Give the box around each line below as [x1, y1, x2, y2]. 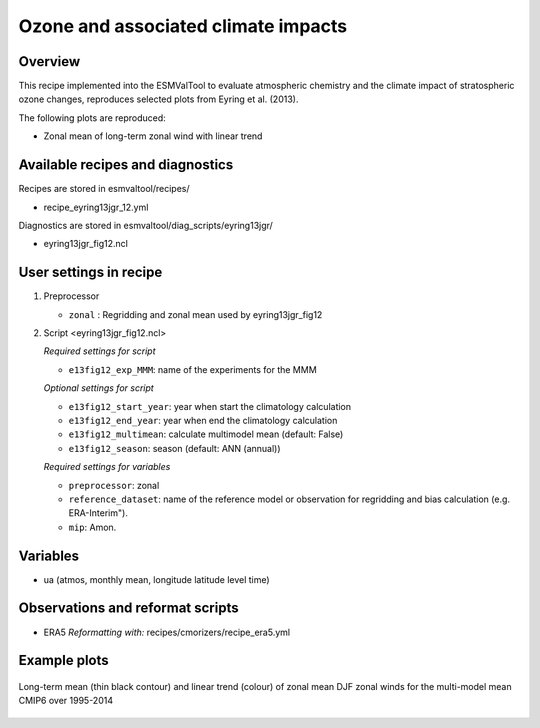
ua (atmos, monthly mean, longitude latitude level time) [43, 573, 270, 585]
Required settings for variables [43, 461, 171, 473]
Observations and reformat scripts [18, 600, 239, 617]
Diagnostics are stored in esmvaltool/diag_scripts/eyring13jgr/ [18, 219, 274, 231]
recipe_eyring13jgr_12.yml [43, 201, 149, 213]
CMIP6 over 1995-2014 [18, 695, 114, 707]
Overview [18, 53, 81, 70]
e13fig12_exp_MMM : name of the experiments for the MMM [68, 363, 317, 375]
